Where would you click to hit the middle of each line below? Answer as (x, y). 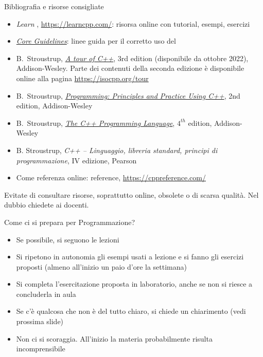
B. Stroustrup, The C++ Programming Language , (95, 123)
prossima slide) (40, 321)
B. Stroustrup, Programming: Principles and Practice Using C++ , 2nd (128, 95)
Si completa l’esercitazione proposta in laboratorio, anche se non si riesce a (134, 284)
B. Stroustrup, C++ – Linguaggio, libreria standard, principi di (117, 150)
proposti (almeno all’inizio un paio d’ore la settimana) (102, 266)
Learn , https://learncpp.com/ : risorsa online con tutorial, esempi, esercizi (133, 23)
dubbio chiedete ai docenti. (47, 205)
